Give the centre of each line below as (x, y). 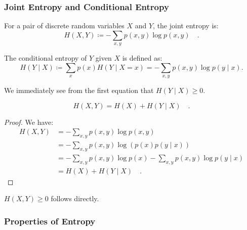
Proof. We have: (29, 122)
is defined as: (142, 58)
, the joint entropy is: (186, 26)
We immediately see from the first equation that (79, 90)
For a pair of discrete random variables (64, 26)
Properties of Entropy (50, 221)
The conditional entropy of (46, 58)
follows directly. (75, 198)
